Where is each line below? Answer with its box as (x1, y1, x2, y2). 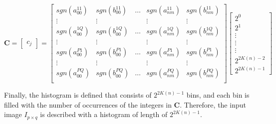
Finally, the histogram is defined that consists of (4, 90, 152, 100)
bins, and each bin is (186, 90, 250, 100)
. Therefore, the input (180, 99, 246, 110)
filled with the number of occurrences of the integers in (4, 99, 172, 110)
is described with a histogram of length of (40, 109, 168, 120)
